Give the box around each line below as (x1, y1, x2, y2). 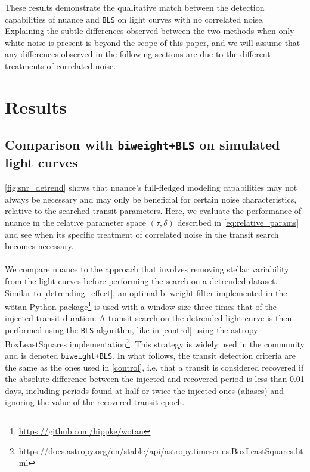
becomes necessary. (5, 240, 74, 252)
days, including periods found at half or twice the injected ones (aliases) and (5, 384, 284, 396)
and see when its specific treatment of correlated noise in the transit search (5, 228, 279, 240)
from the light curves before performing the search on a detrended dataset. (5, 274, 278, 287)
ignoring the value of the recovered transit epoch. (5, 396, 185, 408)
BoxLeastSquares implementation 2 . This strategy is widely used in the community (5, 336, 305, 350)
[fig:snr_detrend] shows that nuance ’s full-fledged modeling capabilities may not (5, 181, 297, 194)
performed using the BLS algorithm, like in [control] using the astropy (5, 323, 258, 336)
